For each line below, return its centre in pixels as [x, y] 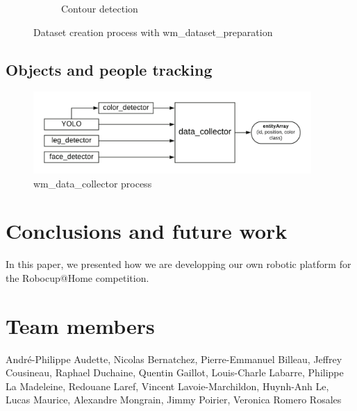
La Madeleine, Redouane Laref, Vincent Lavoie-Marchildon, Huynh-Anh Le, [167, 386]
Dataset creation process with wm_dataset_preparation [153, 32]
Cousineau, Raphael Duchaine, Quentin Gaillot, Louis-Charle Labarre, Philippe [175, 372]
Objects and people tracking [109, 69]
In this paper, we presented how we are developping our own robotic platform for [178, 264]
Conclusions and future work [147, 231]
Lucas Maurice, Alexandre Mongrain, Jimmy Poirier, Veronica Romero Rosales [174, 400]
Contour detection [100, 8]
